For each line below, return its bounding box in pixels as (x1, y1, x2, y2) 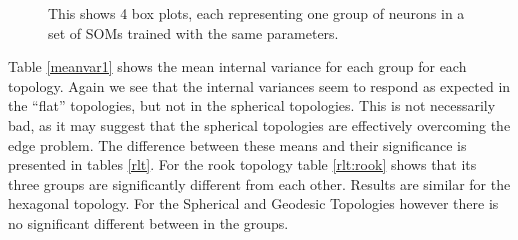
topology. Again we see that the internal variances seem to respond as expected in (8, 75, 511, 96)
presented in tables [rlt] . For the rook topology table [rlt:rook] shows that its (8, 154, 477, 175)
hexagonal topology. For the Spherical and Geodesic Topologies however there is (8, 193, 499, 214)
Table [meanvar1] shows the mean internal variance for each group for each (8, 56, 467, 77)
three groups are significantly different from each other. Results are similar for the (8, 173, 511, 194)
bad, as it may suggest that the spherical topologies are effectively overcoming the (8, 114, 511, 135)
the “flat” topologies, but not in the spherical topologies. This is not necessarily (8, 95, 496, 116)
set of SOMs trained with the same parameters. (48, 22, 339, 43)
